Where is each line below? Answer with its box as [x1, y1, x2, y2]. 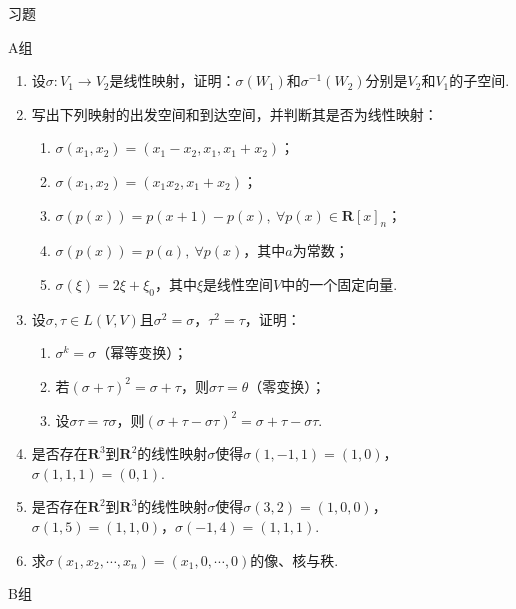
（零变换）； [248, 375, 326, 396]
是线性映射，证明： [109, 70, 236, 91]
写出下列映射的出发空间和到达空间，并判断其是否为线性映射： [31, 103, 438, 124]
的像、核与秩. [250, 549, 339, 570]
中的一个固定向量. [281, 273, 398, 294]
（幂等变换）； [96, 342, 188, 363]
